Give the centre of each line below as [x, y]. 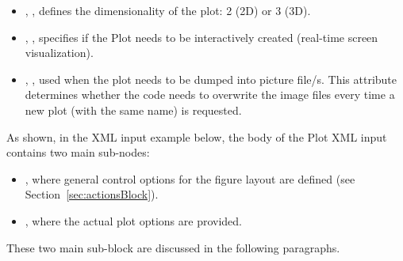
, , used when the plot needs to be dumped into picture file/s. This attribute [211, 79]
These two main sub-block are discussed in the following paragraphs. [173, 247]
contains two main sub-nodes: [78, 152]
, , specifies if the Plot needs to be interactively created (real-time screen [201, 37]
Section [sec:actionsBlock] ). [92, 194]
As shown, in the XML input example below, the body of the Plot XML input [197, 136]
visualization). [59, 53]
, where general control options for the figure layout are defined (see [190, 178]
